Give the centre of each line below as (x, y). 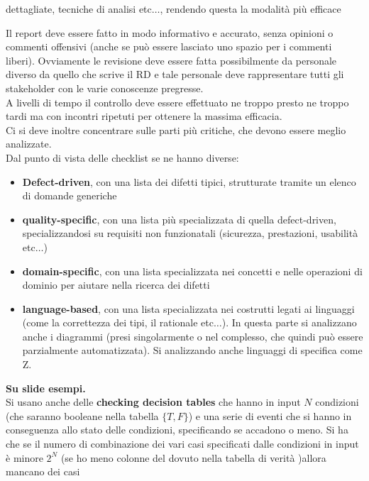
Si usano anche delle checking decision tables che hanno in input (153, 402)
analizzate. (29, 144)
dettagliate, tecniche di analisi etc (79, 9)
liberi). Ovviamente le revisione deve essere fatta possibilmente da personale (171, 60)
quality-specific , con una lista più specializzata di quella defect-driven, (179, 219)
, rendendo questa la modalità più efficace (250, 9)
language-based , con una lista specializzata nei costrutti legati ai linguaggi (188, 308)
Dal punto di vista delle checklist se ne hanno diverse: (122, 157)
